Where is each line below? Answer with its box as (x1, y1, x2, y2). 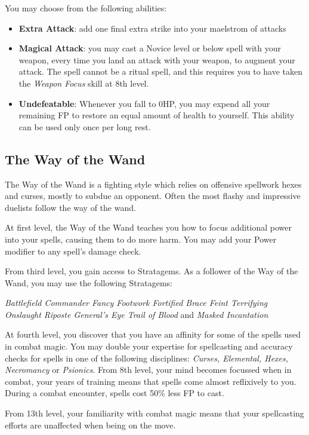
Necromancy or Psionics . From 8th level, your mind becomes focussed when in (5, 363, 292, 376)
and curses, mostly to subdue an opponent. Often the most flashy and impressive (5, 189, 301, 202)
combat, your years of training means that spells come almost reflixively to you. (5, 375, 296, 387)
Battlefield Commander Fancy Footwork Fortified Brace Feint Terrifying (5, 296, 268, 309)
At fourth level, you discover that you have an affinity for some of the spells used (5, 328, 301, 341)
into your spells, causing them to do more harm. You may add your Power (5, 232, 277, 245)
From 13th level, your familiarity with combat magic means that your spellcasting (5, 407, 304, 419)
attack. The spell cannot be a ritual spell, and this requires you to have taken (18, 65, 303, 78)
